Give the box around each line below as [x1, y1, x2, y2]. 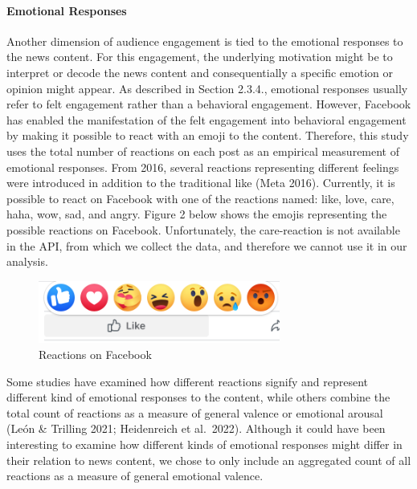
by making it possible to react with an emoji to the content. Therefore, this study [6, 127, 409, 144]
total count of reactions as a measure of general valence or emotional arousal [6, 404, 383, 421]
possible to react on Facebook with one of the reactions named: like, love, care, [6, 189, 395, 206]
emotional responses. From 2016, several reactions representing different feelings [6, 158, 399, 175]
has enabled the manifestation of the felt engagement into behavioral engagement [6, 111, 407, 128]
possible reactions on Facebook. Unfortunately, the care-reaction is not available [6, 221, 400, 238]
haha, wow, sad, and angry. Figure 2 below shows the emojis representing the [6, 206, 387, 222]
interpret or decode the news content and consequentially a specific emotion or [6, 63, 394, 80]
